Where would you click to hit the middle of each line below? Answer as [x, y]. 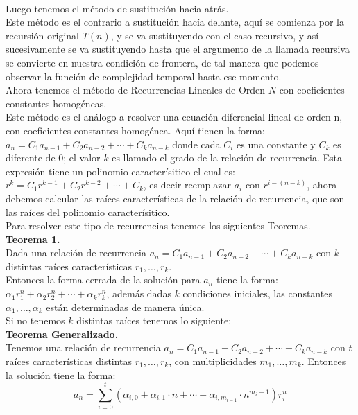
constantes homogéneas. [56, 103]
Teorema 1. [33, 239]
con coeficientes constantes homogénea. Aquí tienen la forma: [135, 130]
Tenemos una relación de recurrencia [83, 347]
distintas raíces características [69, 266]
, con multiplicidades [213, 361]
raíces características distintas [69, 361]
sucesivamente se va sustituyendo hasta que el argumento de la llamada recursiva [178, 49]
